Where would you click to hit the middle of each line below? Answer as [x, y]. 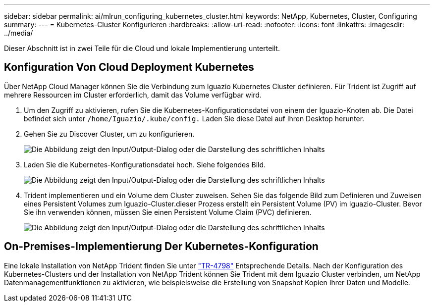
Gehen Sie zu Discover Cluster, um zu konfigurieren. [109, 134]
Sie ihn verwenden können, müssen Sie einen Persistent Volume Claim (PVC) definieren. [168, 212]
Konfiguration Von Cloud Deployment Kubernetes [129, 67]
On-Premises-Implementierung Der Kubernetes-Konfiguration [161, 247]
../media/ [19, 33]
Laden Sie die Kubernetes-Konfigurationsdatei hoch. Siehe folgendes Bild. [145, 164]
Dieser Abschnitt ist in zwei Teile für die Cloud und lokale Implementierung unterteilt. [142, 48]
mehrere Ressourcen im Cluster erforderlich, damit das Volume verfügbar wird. [133, 95]
